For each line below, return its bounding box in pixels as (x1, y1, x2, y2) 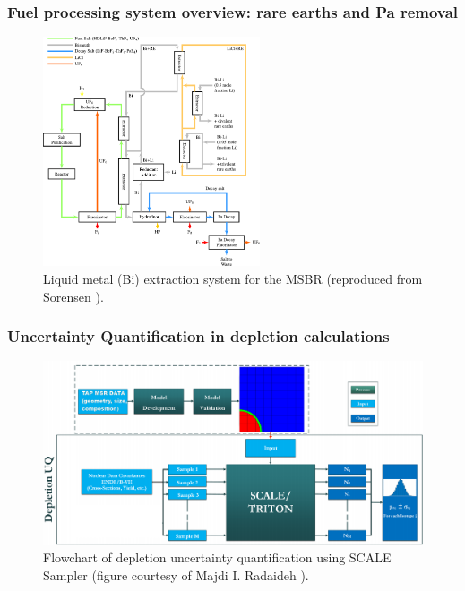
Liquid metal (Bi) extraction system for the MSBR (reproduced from (43, 269, 423, 287)
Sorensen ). (43, 287, 104, 305)
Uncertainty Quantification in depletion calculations (7, 325, 390, 347)
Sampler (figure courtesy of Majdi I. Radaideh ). (43, 565, 309, 584)
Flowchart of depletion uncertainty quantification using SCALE (43, 548, 392, 567)
